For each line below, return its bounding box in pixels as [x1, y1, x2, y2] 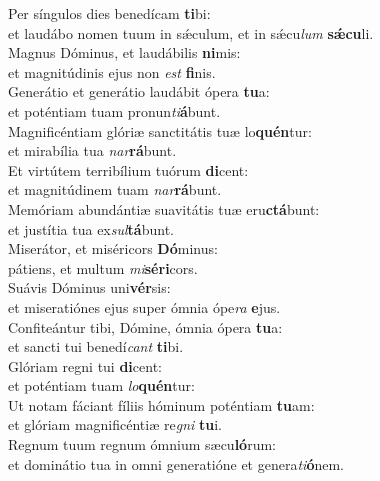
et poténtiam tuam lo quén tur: [8, 375, 195, 396]
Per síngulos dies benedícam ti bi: [8, 3, 211, 23]
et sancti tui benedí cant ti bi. [8, 336, 184, 357]
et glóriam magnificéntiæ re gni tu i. [8, 414, 222, 435]
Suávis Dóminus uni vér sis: [8, 277, 171, 298]
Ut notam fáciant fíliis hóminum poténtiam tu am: [8, 394, 315, 415]
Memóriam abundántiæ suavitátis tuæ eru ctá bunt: [8, 198, 320, 219]
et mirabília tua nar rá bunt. [8, 140, 177, 161]
